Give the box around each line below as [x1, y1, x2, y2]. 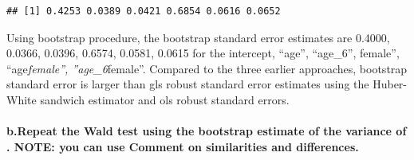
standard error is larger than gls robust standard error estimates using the [6, 76, 369, 92]
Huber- [373, 76, 407, 92]
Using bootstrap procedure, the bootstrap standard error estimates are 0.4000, [6, 29, 390, 45]
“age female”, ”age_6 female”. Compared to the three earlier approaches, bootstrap [6, 60, 408, 76]
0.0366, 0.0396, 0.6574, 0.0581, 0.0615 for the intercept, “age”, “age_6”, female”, [6, 45, 400, 61]
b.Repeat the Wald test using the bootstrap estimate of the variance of [6, 123, 407, 139]
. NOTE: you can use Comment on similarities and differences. [6, 138, 359, 154]
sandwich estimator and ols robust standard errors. [40, 91, 290, 107]
